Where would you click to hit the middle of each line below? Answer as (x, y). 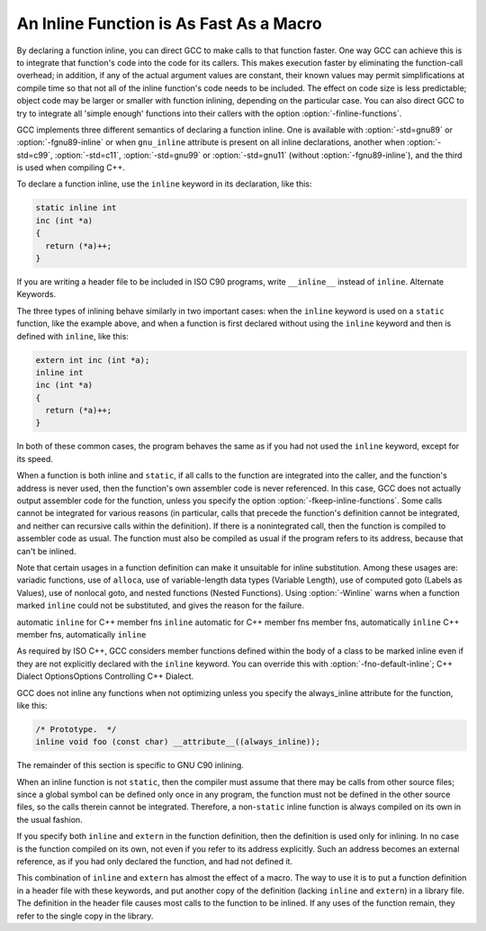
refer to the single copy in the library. (85, 916)
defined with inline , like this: (73, 336)
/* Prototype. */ (76, 729)
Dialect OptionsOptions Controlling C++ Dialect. (105, 676)
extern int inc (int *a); (93, 360)
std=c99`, (35, 155)
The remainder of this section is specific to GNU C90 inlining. (130, 765)
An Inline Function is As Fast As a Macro (170, 23)
